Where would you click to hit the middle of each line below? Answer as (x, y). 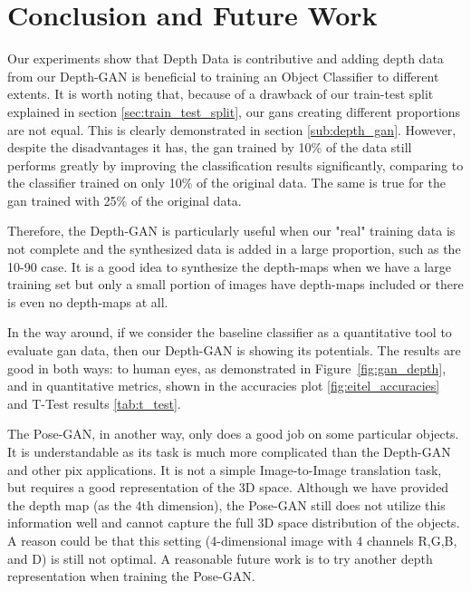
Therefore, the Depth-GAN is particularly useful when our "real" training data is (231, 231)
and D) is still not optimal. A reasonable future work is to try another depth (220, 558)
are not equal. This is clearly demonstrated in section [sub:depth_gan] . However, (232, 129)
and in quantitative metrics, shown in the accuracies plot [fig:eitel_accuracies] (224, 386)
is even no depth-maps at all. (88, 301)
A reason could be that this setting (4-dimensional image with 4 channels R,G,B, (232, 540)
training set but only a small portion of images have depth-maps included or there (235, 284)
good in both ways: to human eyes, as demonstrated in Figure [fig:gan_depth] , (227, 368)
